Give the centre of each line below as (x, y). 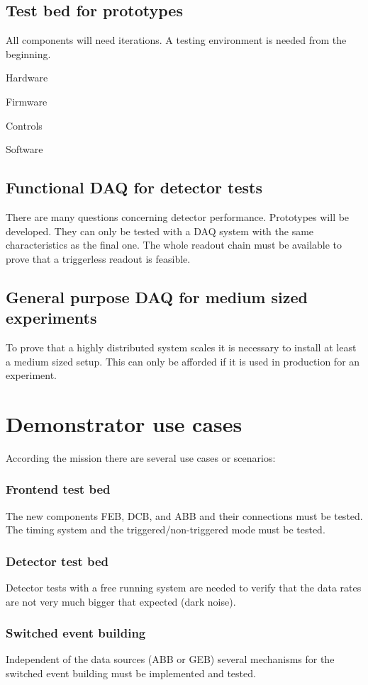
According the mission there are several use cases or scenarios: (141, 457)
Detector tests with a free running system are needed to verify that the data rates (184, 588)
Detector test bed (57, 561)
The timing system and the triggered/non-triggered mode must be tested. (166, 530)
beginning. (28, 53)
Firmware (27, 101)
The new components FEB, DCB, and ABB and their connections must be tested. (184, 515)
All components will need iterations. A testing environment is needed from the (176, 40)
